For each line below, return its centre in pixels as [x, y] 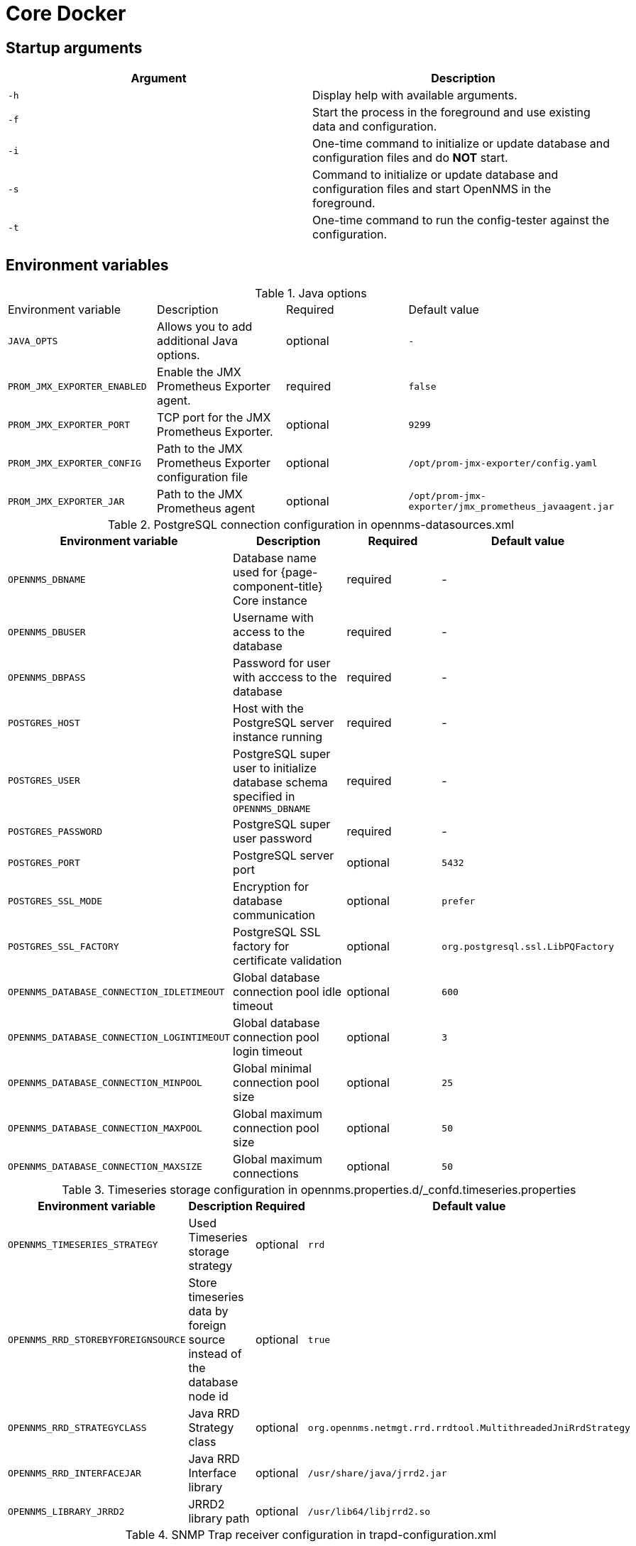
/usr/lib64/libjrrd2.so [369, 1511]
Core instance [270, 601]
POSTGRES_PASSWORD [55, 831]
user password [273, 839]
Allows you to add [205, 327]
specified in [264, 797]
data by [208, 1311]
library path [219, 1519]
